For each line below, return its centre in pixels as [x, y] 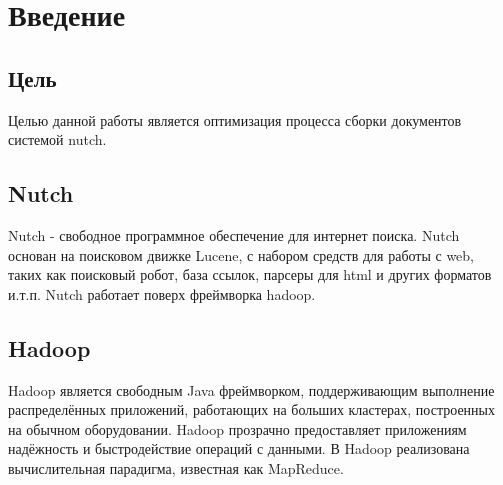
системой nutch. [57, 139]
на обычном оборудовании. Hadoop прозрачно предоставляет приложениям [237, 428]
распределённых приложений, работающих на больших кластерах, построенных [251, 409]
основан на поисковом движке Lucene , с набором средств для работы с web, [241, 254]
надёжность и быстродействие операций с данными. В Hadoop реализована [239, 448]
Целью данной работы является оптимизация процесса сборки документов [235, 119]
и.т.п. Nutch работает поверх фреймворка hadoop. [162, 293]
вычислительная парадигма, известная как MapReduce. [176, 467]
